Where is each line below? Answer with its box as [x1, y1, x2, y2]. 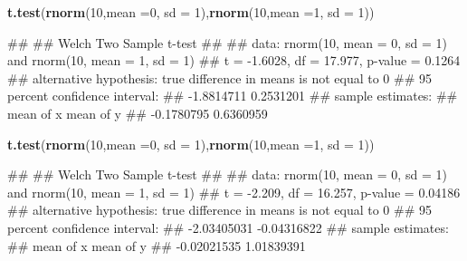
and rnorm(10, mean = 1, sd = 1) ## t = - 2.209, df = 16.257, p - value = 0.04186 [7, 182, 461, 201]
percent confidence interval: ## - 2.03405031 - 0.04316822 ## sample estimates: [7, 217, 449, 237]
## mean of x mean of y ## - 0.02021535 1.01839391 [7, 236, 306, 255]
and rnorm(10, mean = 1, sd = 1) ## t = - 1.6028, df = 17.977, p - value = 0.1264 [7, 51, 461, 70]
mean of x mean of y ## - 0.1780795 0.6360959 [7, 103, 268, 122]
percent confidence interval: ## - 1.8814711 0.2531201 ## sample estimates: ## [7, 86, 458, 105]
